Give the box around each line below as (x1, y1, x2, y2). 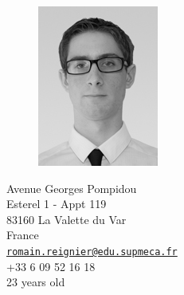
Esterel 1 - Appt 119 (6, 195, 107, 212)
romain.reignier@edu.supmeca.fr (6, 246, 178, 258)
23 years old (6, 273, 65, 290)
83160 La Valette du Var (6, 210, 127, 227)
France (6, 226, 39, 243)
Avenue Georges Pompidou (6, 179, 137, 196)
